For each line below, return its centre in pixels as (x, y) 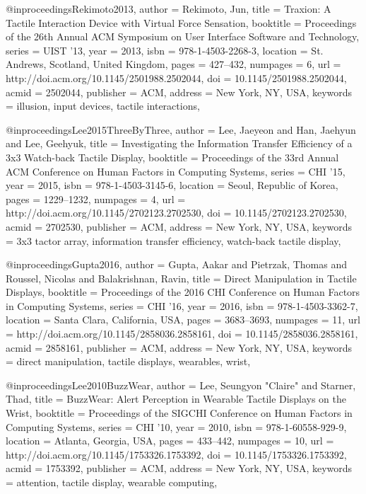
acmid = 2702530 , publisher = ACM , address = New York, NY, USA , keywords (179, 226)
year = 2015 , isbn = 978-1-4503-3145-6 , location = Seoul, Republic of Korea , (172, 185)
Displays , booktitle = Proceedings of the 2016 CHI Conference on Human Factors (183, 292)
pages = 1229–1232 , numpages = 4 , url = (96, 199)
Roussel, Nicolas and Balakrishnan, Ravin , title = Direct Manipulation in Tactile (181, 278)
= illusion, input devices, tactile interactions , (103, 106)
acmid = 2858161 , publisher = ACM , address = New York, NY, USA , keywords (179, 347)
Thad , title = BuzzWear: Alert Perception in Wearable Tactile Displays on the (176, 399)
